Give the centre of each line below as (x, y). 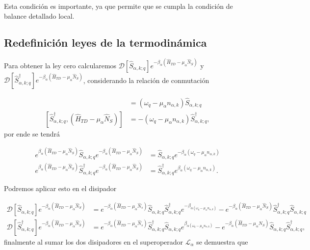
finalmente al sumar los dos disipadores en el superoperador (94, 241)
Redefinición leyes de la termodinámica (105, 42)
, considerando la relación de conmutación (146, 80)
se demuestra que (222, 241)
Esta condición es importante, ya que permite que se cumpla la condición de (118, 6)
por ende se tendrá (32, 133)
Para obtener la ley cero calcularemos (60, 65)
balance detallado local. (39, 15)
